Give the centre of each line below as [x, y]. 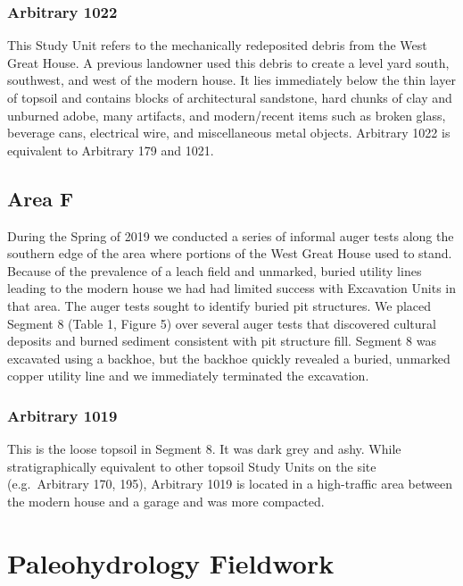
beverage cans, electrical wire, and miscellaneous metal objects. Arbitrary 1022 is [229, 133]
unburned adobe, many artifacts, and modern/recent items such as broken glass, [227, 115]
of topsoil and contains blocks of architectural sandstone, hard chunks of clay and [230, 97]
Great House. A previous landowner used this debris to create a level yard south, [228, 62]
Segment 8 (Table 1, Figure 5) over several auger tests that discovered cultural [222, 323]
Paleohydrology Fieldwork [171, 562]
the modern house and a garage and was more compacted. [166, 501]
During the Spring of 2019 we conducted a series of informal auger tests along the [231, 235]
